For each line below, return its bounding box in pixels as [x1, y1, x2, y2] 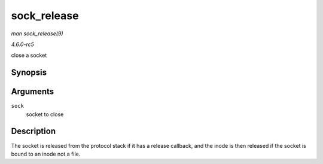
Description [11, 126, 56, 136]
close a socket [11, 51, 47, 59]
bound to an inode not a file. [11, 150, 81, 157]
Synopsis [11, 68, 47, 78]
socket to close [26, 111, 64, 118]
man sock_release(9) [11, 30, 63, 37]
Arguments [11, 87, 54, 97]
